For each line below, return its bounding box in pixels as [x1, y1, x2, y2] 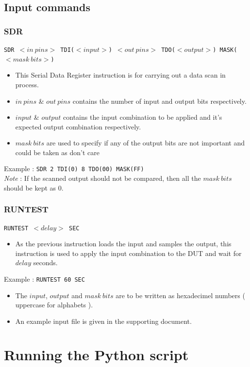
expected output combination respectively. [15, 121, 141, 131]
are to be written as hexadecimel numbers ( [116, 290, 245, 300]
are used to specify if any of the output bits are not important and [46, 138, 245, 148]
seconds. [33, 257, 58, 268]
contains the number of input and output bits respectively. [72, 96, 247, 106]
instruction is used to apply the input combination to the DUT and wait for [15, 248, 242, 258]
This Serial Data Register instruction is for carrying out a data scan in [15, 70, 226, 80]
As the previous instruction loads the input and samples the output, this [15, 239, 232, 249]
